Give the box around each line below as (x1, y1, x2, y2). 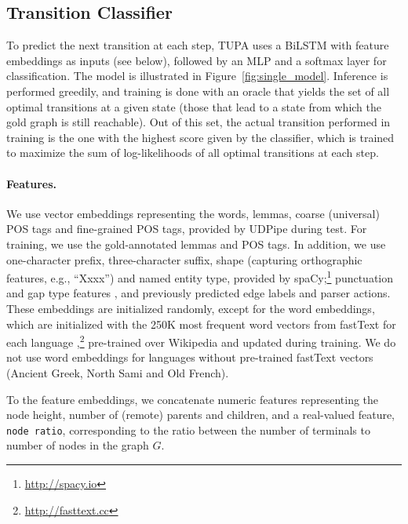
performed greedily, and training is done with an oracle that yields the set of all (6, 82, 390, 99)
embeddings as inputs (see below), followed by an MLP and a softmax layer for (6, 52, 387, 68)
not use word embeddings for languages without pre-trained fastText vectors (6, 349, 373, 366)
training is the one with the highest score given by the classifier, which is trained (6, 129, 395, 145)
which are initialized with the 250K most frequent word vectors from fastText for (6, 315, 396, 332)
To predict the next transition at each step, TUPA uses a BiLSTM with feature (6, 37, 389, 53)
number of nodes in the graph (6, 437, 149, 453)
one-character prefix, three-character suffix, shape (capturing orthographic (6, 251, 362, 267)
